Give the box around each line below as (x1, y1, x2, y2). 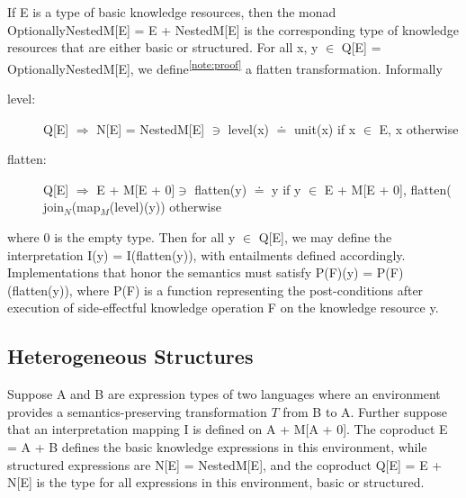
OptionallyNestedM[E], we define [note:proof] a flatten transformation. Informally (7, 56, 443, 77)
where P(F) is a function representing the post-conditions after (76, 280, 424, 299)
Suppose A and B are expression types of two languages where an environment (7, 385, 441, 403)
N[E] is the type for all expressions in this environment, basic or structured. (7, 473, 425, 492)
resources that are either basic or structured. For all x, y (7, 38, 318, 57)
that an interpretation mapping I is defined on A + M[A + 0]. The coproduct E (7, 420, 448, 439)
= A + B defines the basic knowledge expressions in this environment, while (7, 437, 427, 456)
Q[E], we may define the (258, 228, 392, 246)
